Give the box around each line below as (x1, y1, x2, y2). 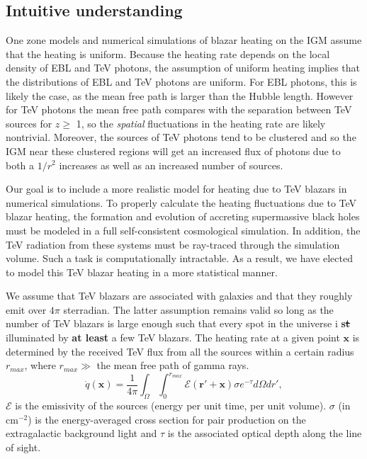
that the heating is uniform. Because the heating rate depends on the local (6, 46, 330, 61)
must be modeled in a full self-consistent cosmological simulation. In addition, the (6, 222, 361, 237)
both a (6, 157, 35, 172)
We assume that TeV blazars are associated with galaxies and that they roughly (6, 288, 353, 303)
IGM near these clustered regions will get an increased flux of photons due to (6, 143, 341, 158)
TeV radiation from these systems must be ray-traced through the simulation (6, 237, 340, 251)
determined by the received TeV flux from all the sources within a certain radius (6, 344, 354, 358)
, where (24, 358, 56, 373)
